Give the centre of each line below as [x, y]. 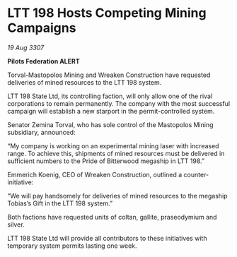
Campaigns [42, 28]
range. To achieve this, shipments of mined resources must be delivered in [116, 153]
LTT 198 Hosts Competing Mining [107, 13]
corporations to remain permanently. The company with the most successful [119, 103]
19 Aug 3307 [26, 47]
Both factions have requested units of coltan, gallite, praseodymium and [112, 217]
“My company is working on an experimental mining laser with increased [113, 145]
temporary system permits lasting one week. [72, 246]
